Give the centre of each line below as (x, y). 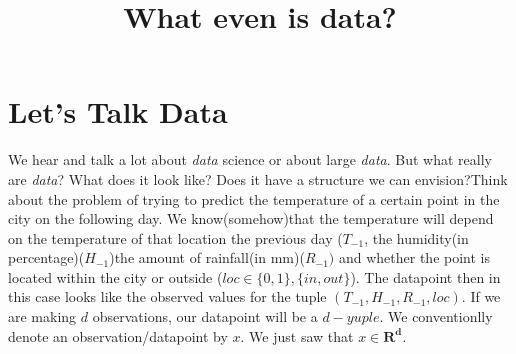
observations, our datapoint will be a (205, 316)
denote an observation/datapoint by (118, 335)
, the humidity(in (416, 237)
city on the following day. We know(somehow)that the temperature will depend (251, 218)
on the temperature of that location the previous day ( (175, 237)
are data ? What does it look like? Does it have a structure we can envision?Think (258, 178)
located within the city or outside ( (115, 276)
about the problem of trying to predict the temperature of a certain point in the (254, 198)
